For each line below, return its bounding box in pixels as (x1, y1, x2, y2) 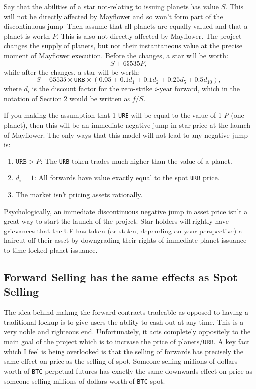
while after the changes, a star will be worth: (4, 66, 140, 77)
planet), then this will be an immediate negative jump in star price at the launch (4, 120, 251, 130)
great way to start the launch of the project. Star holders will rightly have (4, 216, 229, 226)
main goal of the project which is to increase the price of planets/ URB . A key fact (4, 336, 250, 347)
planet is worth (4, 30, 50, 41)
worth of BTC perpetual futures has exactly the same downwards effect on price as (4, 365, 252, 376)
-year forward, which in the (157, 83, 240, 94)
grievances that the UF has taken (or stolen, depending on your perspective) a (4, 225, 242, 235)
